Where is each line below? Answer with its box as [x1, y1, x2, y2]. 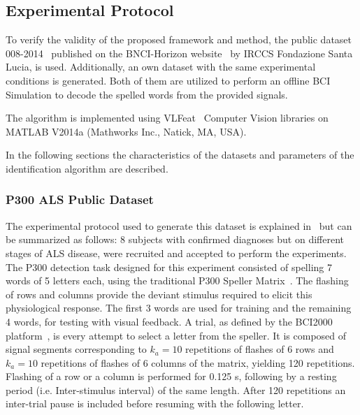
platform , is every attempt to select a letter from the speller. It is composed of [6, 328, 347, 342]
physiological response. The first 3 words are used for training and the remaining [6, 300, 352, 315]
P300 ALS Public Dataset [6, 191, 154, 208]
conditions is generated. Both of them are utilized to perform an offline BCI [6, 73, 331, 87]
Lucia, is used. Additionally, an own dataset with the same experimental [6, 59, 316, 74]
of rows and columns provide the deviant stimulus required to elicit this [6, 286, 312, 301]
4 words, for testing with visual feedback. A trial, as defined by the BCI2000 [6, 314, 333, 328]
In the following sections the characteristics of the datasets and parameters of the [6, 147, 354, 162]
